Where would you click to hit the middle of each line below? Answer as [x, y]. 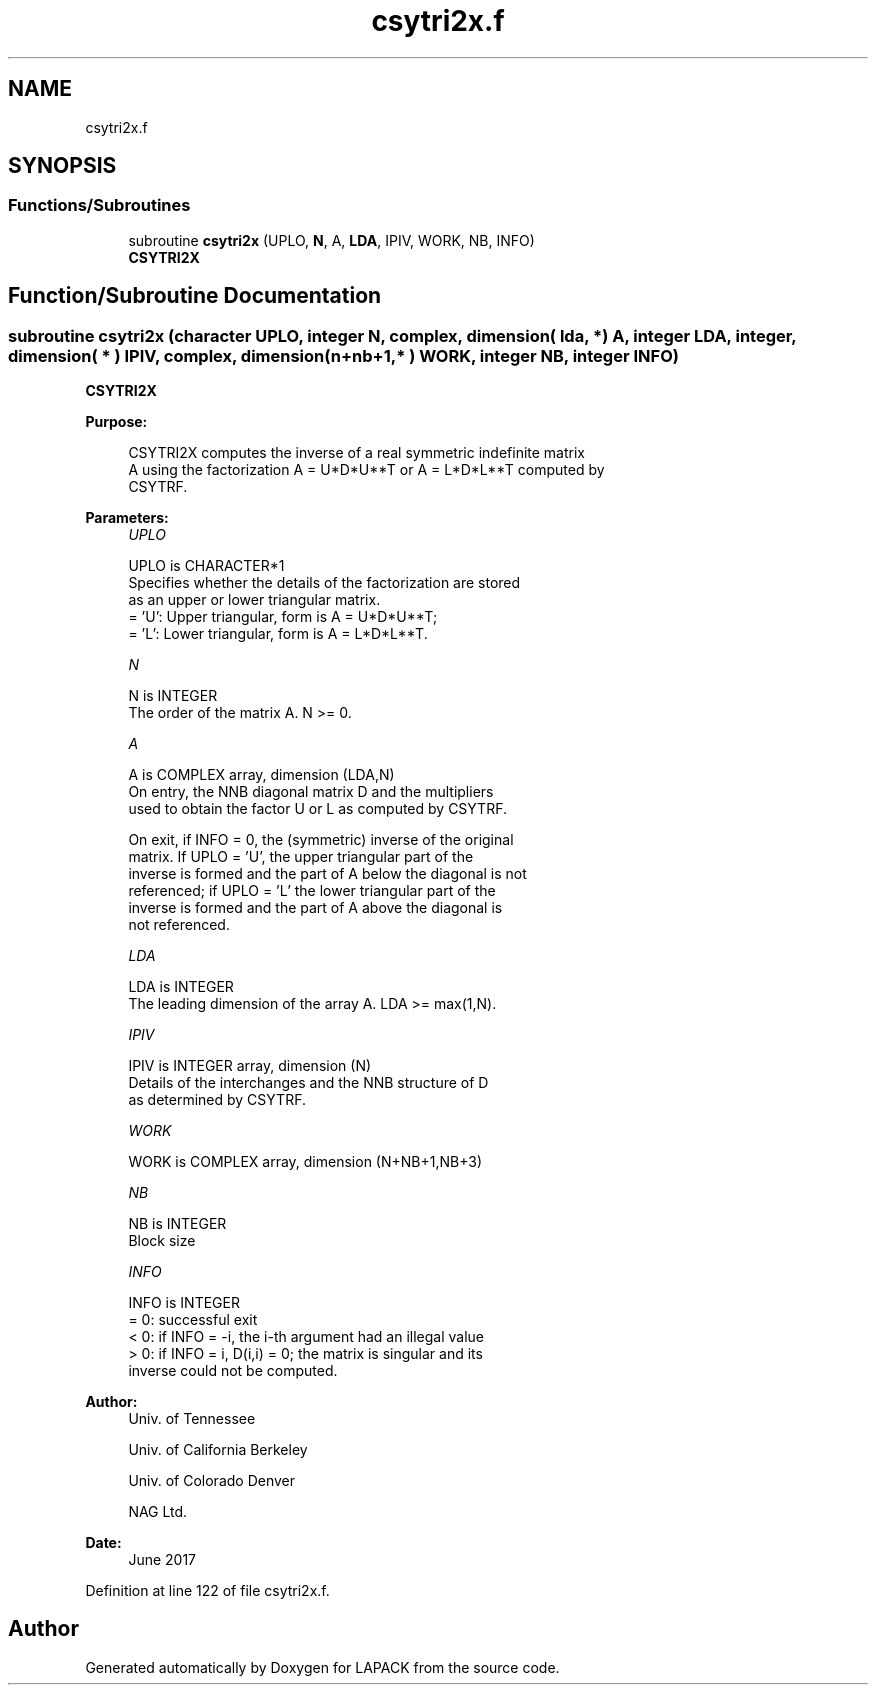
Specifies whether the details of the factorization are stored [324, 583]
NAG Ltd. [158, 1512]
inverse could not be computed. [233, 1371]
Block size [162, 1241]
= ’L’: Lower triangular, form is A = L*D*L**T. [278, 634]
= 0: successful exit [193, 1320]
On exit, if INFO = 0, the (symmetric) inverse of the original [321, 840]
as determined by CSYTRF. [217, 1100]
